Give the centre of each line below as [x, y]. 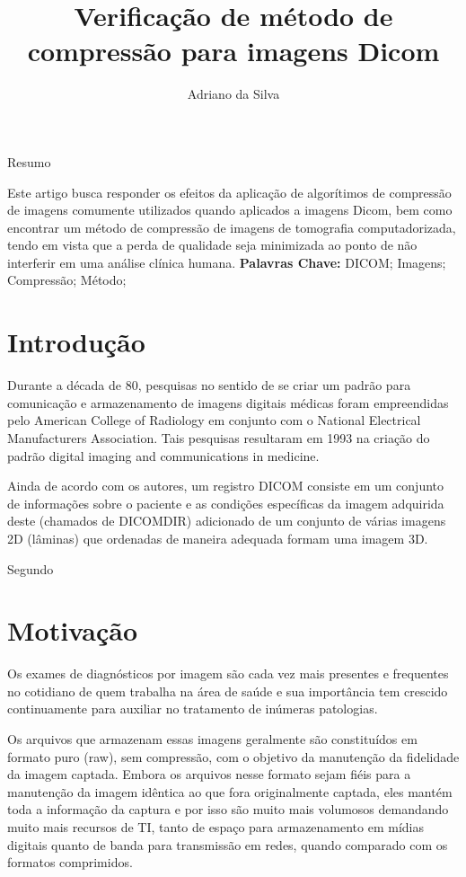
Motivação [73, 630]
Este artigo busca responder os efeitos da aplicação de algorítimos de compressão [229, 192]
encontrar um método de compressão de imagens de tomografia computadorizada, [232, 227]
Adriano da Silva [233, 94]
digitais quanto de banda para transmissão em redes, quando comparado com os [228, 844]
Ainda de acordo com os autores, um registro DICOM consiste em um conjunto [226, 486]
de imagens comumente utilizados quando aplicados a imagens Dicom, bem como [230, 210]
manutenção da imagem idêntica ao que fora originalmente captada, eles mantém [230, 791]
